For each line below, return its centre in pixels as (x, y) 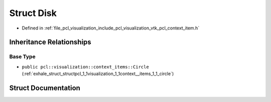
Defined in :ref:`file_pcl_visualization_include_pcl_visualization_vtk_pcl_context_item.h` (111, 28)
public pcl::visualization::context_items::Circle (85, 67)
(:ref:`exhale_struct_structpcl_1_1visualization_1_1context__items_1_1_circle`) (98, 74)
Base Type (22, 56)
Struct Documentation (45, 88)
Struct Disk (33, 13)
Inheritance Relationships (50, 42)
